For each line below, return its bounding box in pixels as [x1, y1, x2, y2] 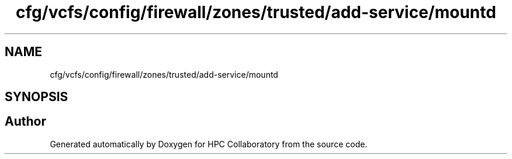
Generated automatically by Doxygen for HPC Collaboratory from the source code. [50, 139, 368, 149]
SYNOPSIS [5, 89, 68, 105]
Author [5, 114, 46, 129]
